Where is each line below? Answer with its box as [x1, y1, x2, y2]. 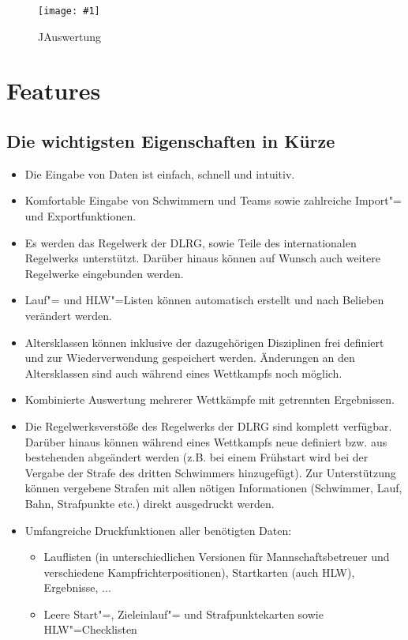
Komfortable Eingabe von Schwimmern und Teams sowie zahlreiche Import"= [24, 192, 402, 209]
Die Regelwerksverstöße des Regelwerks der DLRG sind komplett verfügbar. [24, 417, 392, 434]
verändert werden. [24, 307, 112, 323]
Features [6, 74, 101, 107]
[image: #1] [38, 6, 100, 17]
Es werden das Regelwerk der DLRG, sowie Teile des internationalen [24, 234, 357, 250]
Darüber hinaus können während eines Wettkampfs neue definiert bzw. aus [24, 433, 387, 450]
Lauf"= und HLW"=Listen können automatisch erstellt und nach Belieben [24, 292, 384, 308]
